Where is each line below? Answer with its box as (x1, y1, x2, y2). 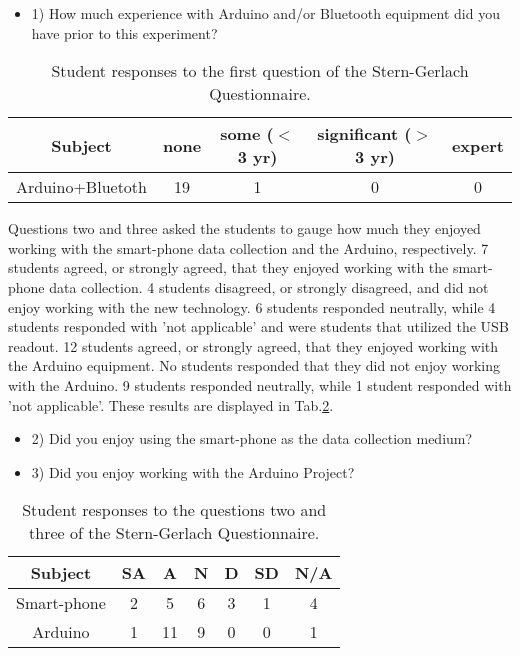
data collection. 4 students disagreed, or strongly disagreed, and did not (49, 276, 489, 297)
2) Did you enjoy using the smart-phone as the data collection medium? (31, 428, 473, 449)
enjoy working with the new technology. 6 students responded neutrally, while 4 (8, 296, 496, 317)
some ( (220, 122, 274, 146)
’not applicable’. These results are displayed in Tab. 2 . (8, 394, 334, 415)
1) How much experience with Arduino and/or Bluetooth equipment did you (31, 3, 500, 23)
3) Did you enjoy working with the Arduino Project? (31, 461, 355, 482)
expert (451, 133, 504, 157)
